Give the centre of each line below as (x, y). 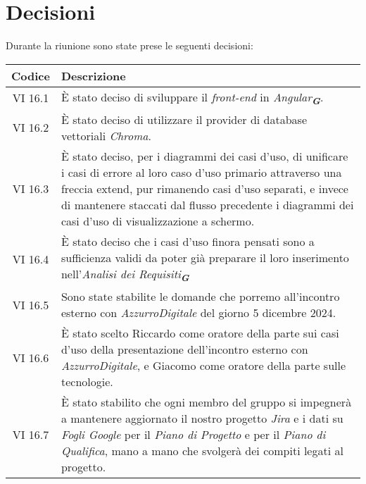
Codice (31, 75)
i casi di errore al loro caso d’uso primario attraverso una (201, 172)
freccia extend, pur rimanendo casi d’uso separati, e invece (204, 188)
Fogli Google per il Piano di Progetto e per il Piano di (193, 435)
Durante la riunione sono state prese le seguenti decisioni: (130, 45)
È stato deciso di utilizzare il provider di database (184, 119)
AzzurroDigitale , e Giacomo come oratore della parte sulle (203, 366)
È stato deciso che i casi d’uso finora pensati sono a (188, 241)
